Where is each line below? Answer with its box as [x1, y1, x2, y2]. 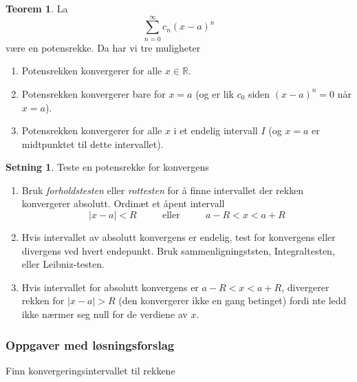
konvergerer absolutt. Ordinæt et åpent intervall [21, 196, 225, 211]
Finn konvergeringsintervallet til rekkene [6, 363, 175, 377]
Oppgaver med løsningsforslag [6, 336, 175, 353]
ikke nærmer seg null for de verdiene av [21, 307, 188, 321]
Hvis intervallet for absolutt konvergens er [21, 279, 199, 294]
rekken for [21, 293, 65, 308]
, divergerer [281, 279, 329, 294]
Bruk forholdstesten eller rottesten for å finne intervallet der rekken [21, 182, 304, 197]
